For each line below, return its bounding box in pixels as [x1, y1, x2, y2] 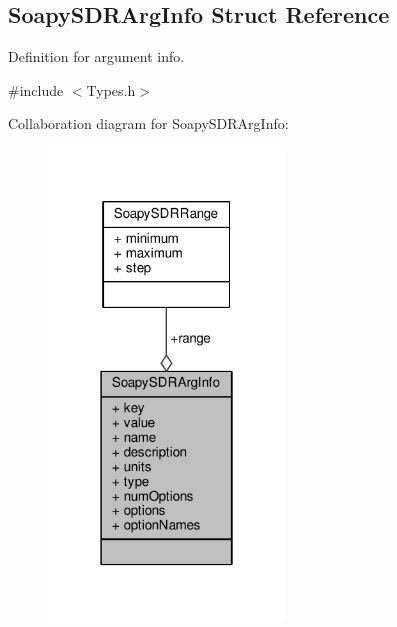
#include [8, 79, 64, 100]
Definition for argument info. [8, 46, 185, 67]
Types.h [86, 79, 136, 100]
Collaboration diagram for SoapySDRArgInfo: [8, 113, 289, 134]
